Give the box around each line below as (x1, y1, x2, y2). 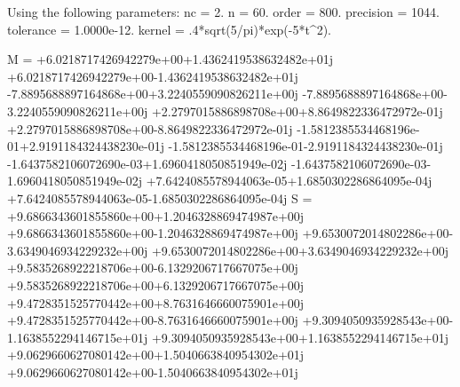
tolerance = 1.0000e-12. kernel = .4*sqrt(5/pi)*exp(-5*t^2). (7, 20, 331, 38)
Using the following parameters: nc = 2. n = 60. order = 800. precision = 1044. (7, 3, 440, 20)
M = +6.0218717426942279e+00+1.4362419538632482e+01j (7, 50, 334, 68)
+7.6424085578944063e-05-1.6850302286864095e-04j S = (7, 188, 313, 207)
